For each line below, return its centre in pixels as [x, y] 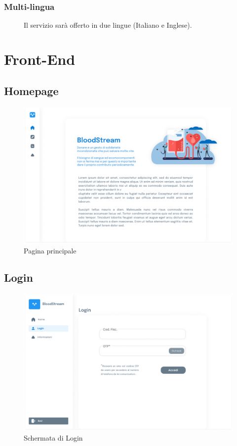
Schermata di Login [53, 438]
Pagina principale [50, 251]
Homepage [31, 90]
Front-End [40, 59]
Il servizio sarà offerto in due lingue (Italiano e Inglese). [108, 25]
